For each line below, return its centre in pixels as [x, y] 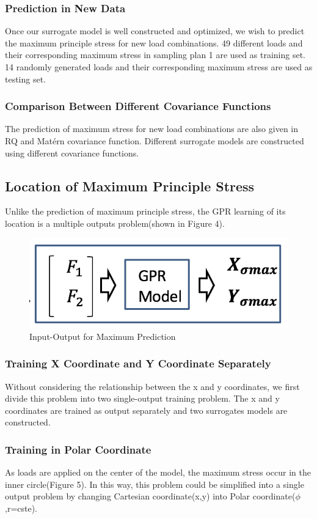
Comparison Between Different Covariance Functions [138, 106]
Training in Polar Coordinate [78, 449]
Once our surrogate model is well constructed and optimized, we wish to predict [155, 31]
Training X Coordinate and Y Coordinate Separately [138, 363]
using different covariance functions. [72, 153]
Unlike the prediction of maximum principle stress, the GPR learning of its [145, 211]
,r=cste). [21, 508]
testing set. [26, 79]
